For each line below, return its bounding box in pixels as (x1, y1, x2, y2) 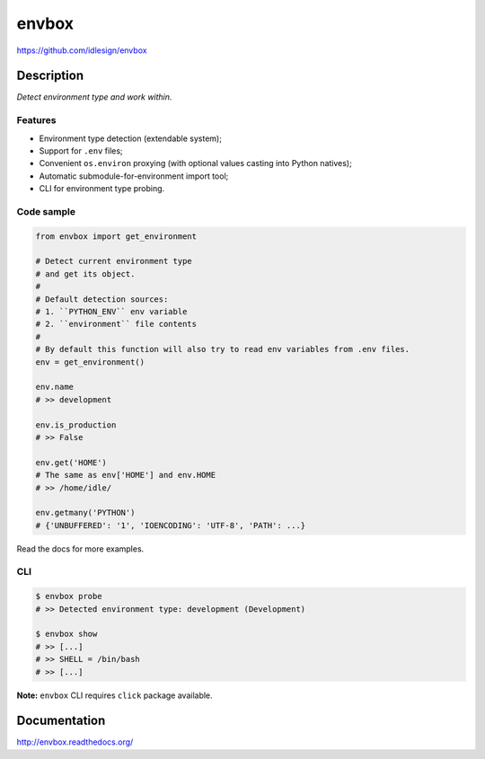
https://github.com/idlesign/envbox (16, 45, 147, 56)
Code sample (16, 205, 76, 217)
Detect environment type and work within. (16, 92, 172, 102)
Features (16, 114, 57, 127)
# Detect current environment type (35, 256, 192, 267)
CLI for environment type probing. (39, 183, 165, 194)
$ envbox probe (35, 591, 102, 602)
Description (16, 68, 84, 84)
